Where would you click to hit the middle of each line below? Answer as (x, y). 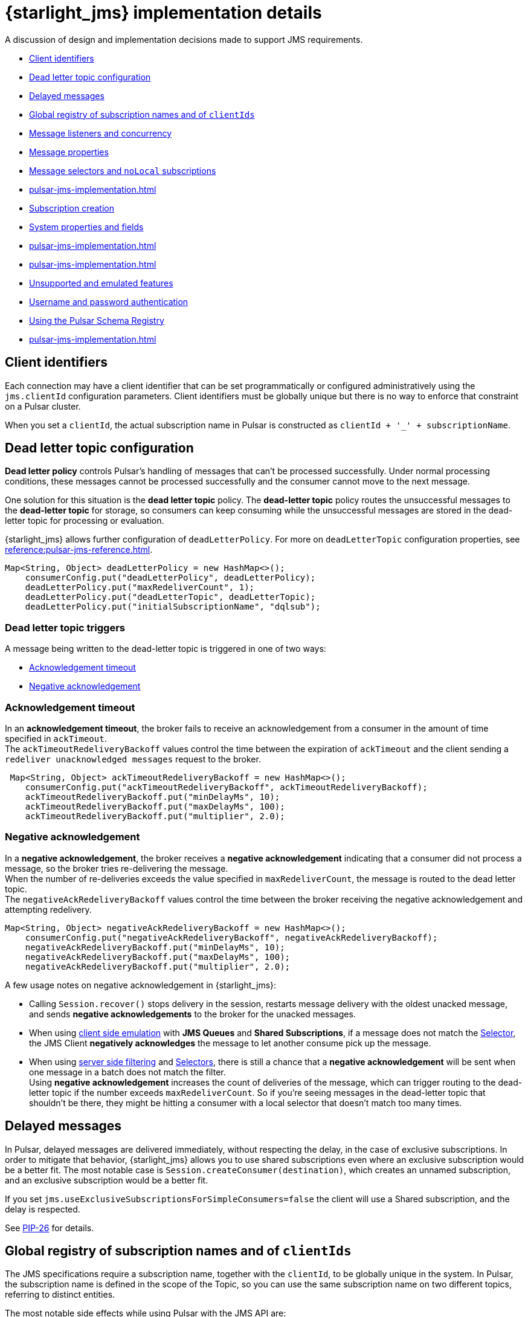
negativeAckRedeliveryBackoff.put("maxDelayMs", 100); (158, 957)
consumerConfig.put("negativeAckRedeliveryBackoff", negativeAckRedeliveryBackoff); (231, 937)
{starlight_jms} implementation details (163, 13)
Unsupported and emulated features (101, 283)
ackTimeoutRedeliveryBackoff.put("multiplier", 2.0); (155, 816)
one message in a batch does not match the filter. (127, 1072)
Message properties (69, 152)
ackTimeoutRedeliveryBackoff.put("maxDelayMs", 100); (155, 806)
